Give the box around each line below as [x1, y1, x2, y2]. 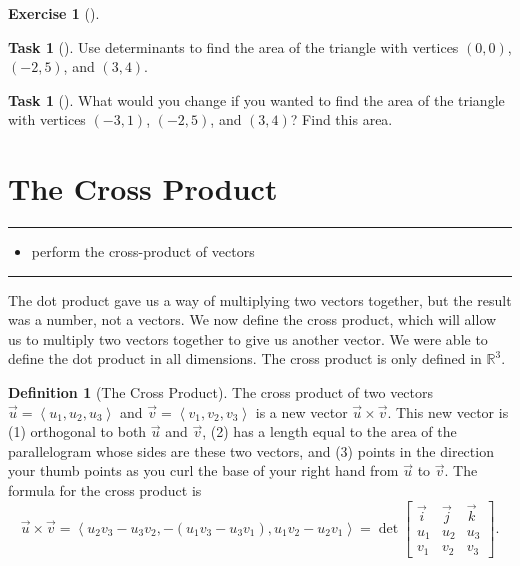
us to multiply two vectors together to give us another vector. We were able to [8, 328, 488, 349]
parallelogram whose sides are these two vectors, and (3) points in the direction [8, 440, 494, 461]
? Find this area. [290, 109, 393, 130]
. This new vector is [387, 401, 509, 422]
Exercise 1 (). [8, 3, 100, 23]
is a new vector [255, 401, 348, 422]
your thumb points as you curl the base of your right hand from [8, 460, 399, 481]
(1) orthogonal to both [8, 421, 147, 442]
